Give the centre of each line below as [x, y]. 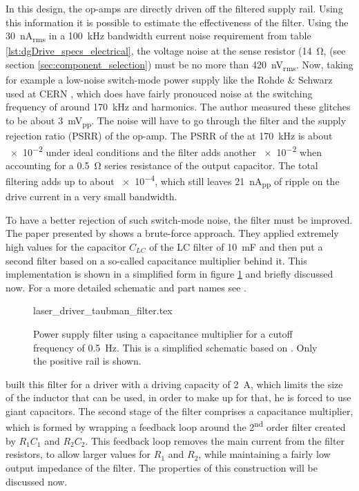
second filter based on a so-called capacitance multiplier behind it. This [156, 260]
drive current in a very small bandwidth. [91, 196]
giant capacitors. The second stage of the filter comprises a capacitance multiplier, [179, 411]
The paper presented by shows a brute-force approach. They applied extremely [172, 233]
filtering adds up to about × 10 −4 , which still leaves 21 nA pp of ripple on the [173, 181]
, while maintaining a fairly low [264, 454]
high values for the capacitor [66, 246]
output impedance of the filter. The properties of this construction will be [162, 467]
